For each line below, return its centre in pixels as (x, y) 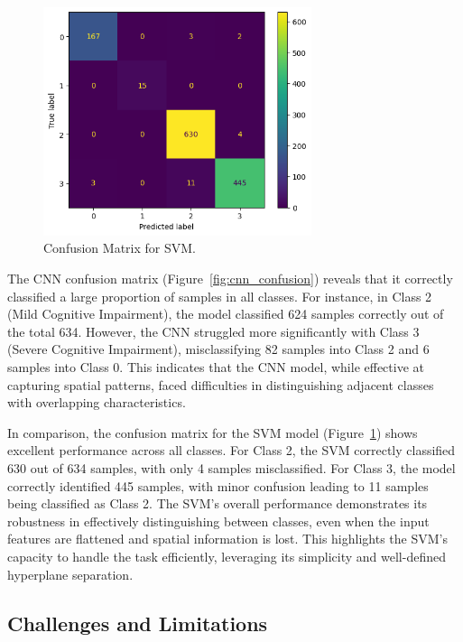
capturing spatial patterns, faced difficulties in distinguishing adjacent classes (221, 384)
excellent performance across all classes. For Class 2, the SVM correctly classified (231, 450)
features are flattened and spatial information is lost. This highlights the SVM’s (227, 539)
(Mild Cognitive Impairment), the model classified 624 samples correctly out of (226, 314)
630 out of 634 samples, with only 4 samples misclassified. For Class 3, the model (231, 468)
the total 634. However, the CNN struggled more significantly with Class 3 (213, 331)
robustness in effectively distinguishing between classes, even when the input (218, 521)
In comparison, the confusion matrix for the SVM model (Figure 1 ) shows (213, 432)
